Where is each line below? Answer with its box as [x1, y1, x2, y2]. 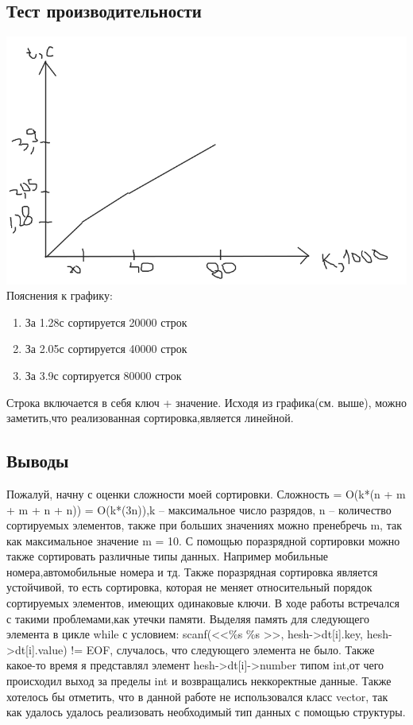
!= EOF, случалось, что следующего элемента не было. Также [71, 641, 375, 657]
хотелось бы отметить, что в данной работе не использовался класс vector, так [6, 688, 388, 704]
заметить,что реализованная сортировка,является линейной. [6, 409, 294, 426]
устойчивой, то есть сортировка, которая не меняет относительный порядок [6, 579, 372, 595]
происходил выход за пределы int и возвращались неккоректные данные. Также [6, 673, 392, 689]
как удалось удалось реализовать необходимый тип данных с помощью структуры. [6, 704, 406, 720]
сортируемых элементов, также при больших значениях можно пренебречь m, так [6, 517, 402, 533]
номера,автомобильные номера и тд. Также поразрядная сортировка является [6, 563, 378, 580]
